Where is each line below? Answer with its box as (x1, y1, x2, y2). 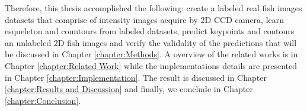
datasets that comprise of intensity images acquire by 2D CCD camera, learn (5, 13, 284, 25)
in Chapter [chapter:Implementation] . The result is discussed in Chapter (5, 71, 267, 83)
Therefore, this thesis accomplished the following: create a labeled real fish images (5, 2, 302, 14)
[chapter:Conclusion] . (5, 94, 81, 106)
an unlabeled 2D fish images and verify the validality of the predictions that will (5, 36, 297, 48)
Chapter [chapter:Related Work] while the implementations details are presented (5, 59, 297, 71)
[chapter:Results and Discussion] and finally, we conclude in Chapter (5, 83, 253, 95)
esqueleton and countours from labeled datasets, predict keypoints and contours (5, 25, 295, 37)
